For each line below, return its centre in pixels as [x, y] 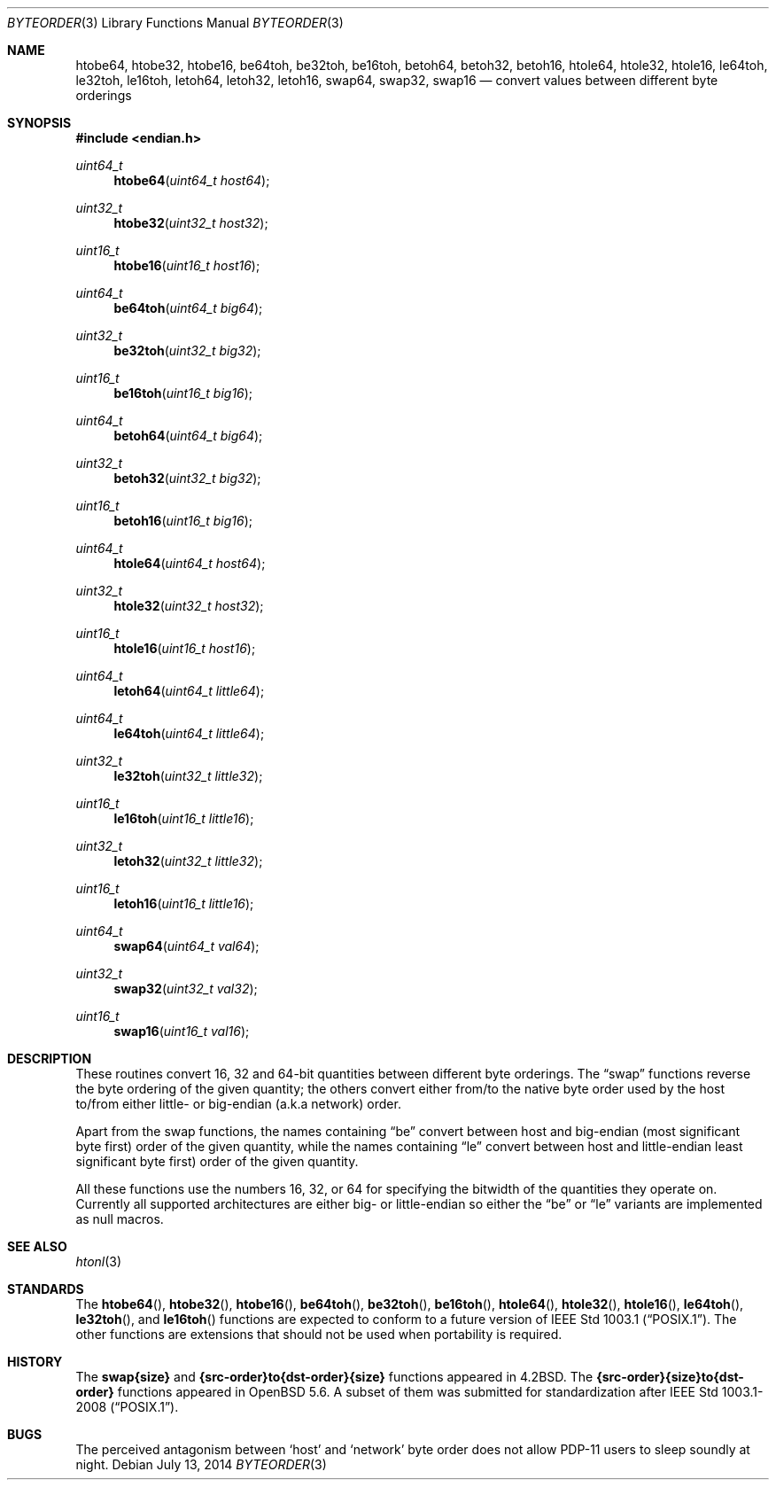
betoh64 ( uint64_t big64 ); [188, 436]
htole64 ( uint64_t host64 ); [190, 563]
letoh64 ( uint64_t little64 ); [189, 691]
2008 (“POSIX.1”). [127, 1407]
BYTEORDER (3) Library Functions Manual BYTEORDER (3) [175, 23]
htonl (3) [99, 1261]
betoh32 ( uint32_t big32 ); [187, 478]
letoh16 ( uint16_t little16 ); [184, 903]
